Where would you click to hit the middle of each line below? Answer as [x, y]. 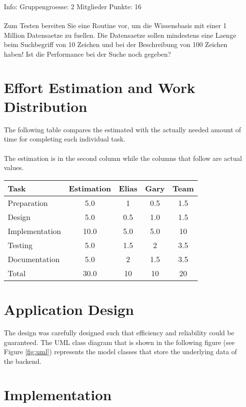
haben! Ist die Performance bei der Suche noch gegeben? [87, 54]
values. [14, 167]
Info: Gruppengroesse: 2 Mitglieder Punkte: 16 [73, 6]
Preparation [28, 203]
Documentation [34, 259]
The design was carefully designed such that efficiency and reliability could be [119, 332]
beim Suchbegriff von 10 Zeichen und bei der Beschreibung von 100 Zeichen [116, 44]
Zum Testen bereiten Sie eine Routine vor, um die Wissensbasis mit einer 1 [115, 25]
